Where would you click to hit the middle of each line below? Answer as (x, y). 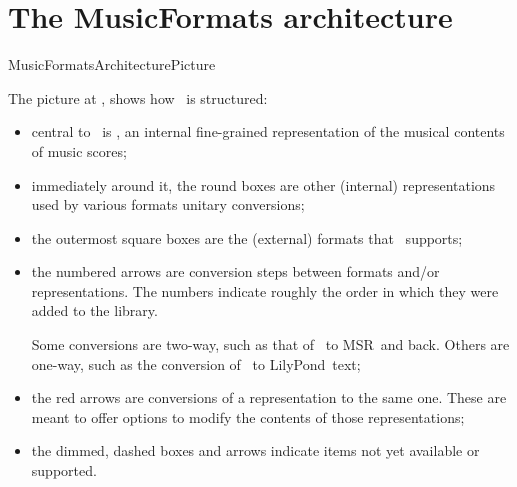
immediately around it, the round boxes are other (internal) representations (263, 184)
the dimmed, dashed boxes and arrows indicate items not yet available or (255, 450)
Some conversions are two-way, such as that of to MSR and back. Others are (270, 344)
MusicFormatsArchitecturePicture (112, 64)
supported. (64, 470)
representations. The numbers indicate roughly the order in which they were (265, 290)
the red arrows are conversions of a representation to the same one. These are (269, 397)
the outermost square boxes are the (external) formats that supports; (247, 237)
